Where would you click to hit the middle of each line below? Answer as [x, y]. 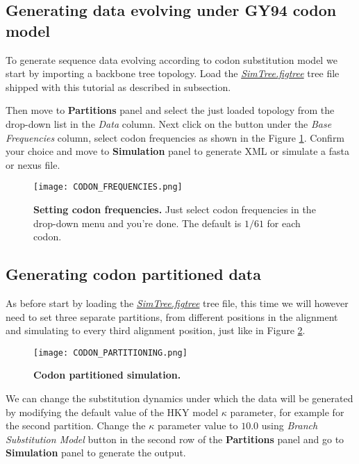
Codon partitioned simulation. [107, 375]
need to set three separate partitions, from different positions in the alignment [172, 316]
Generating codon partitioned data [133, 274]
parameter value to [198, 425]
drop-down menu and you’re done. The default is [137, 223]
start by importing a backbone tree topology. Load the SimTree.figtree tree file [173, 73]
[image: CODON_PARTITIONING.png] [110, 353]
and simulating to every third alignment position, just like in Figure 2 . [156, 330]
